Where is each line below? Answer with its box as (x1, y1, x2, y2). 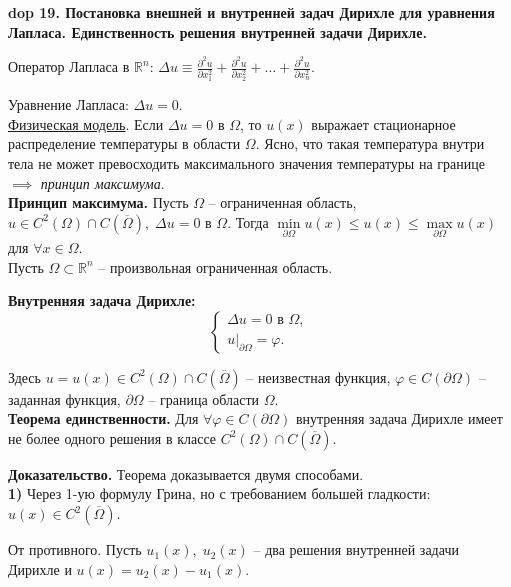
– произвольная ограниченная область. (98, 256, 333, 277)
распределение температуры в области (8, 133, 241, 154)
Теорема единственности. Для (8, 408, 199, 429)
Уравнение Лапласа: (8, 94, 129, 115)
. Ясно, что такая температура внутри (255, 133, 485, 154)
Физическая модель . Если (8, 113, 164, 134)
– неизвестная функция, (246, 366, 391, 387)
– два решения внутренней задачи (253, 539, 459, 560)
